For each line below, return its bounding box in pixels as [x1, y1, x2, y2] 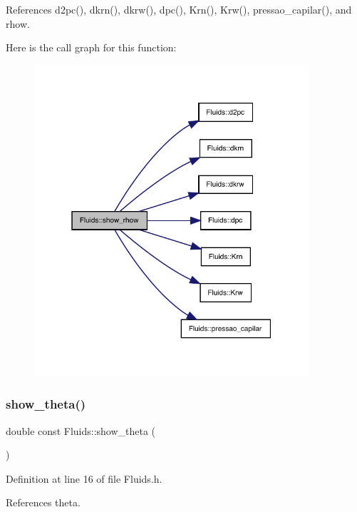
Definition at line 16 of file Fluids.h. [6, 471, 162, 486]
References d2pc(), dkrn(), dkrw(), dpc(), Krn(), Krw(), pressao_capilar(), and [6, 2, 352, 16]
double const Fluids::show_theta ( [6, 423, 156, 438]
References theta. [6, 495, 81, 510]
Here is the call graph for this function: [6, 40, 177, 55]
